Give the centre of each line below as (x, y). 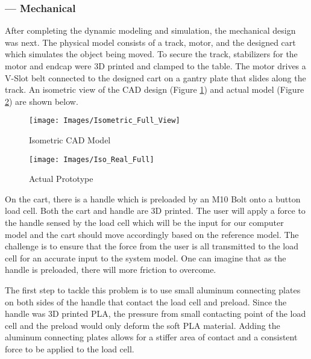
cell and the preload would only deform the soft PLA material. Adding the (143, 325)
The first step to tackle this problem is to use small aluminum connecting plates (153, 290)
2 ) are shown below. (42, 101)
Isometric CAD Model (70, 140)
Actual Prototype (61, 179)
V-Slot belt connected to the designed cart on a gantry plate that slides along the (155, 77)
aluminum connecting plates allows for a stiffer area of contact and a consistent (151, 337)
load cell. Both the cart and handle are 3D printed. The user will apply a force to (155, 211)
